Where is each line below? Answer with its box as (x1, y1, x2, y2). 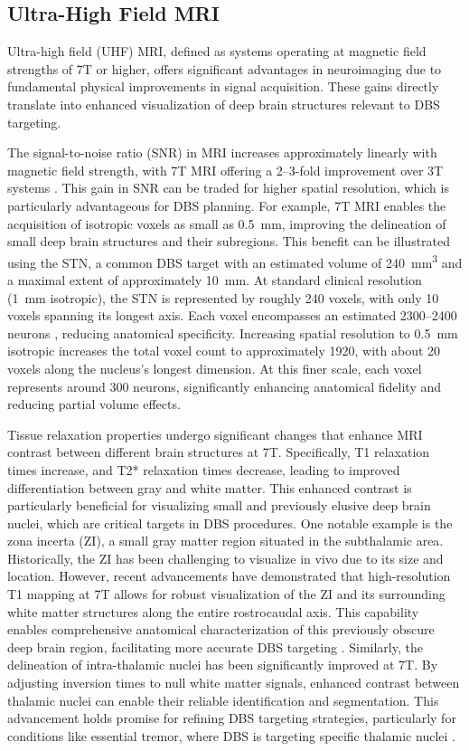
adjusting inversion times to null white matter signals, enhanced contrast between (7, 673, 460, 692)
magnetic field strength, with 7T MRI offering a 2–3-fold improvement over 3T (7, 160, 444, 179)
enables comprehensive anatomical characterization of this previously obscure (7, 620, 435, 639)
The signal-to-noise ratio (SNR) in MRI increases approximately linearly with (7, 143, 437, 162)
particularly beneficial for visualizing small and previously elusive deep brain (7, 496, 431, 515)
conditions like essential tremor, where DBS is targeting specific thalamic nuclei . (7, 726, 455, 745)
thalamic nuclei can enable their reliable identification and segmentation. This (7, 690, 439, 709)
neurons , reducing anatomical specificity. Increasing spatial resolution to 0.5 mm (7, 323, 458, 342)
